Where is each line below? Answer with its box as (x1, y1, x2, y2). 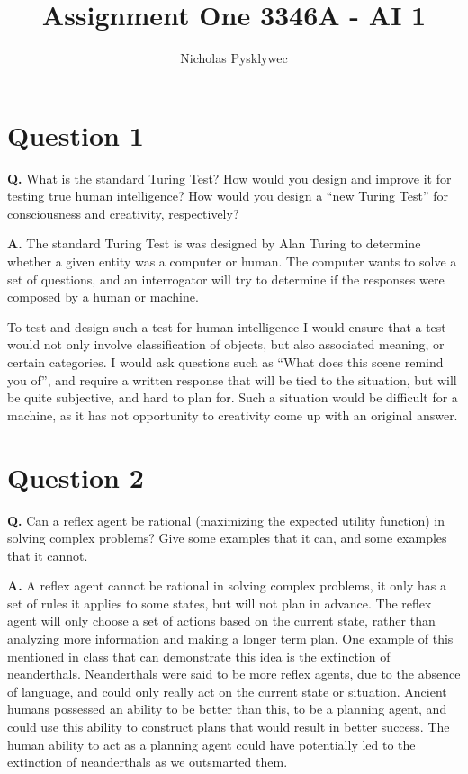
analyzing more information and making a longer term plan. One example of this (7, 629, 454, 648)
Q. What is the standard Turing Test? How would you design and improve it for (7, 168, 452, 187)
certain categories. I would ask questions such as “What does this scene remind (7, 353, 444, 371)
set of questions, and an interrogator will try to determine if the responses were (7, 269, 445, 288)
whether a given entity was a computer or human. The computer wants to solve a (7, 252, 457, 271)
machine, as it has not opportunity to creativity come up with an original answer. (7, 405, 458, 424)
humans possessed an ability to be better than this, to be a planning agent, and (7, 699, 447, 718)
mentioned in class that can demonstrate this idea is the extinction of (7, 646, 391, 665)
